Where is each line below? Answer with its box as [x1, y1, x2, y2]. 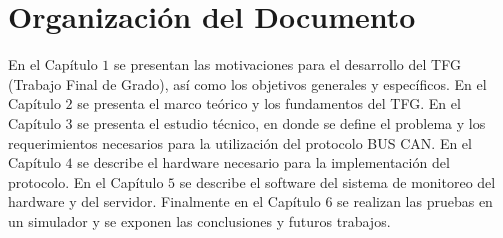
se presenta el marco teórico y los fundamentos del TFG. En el [77, 93, 461, 114]
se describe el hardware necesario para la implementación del [77, 152, 450, 173]
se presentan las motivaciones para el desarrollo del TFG [113, 54, 461, 75]
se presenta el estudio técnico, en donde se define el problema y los [77, 112, 486, 133]
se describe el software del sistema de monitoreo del [179, 171, 496, 192]
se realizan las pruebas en [337, 191, 493, 212]
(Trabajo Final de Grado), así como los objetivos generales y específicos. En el [8, 73, 487, 94]
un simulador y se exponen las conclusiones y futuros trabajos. [8, 210, 391, 231]
